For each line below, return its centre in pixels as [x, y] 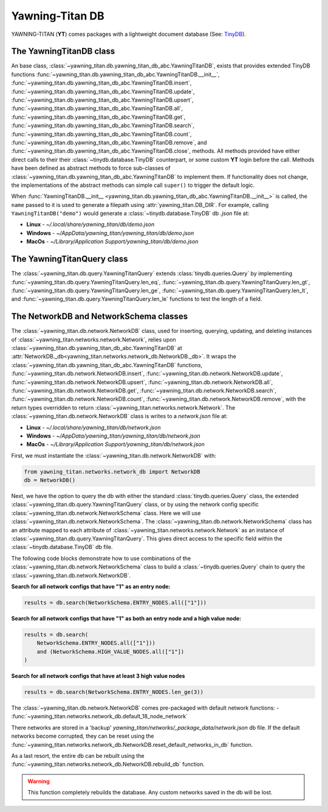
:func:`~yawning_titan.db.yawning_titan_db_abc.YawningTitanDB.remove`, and [109, 142]
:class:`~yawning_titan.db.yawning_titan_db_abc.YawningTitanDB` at [97, 348]
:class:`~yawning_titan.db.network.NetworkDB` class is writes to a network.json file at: [119, 416]
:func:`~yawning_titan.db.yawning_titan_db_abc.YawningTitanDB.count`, [101, 134]
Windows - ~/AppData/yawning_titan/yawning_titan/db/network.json [113, 436]
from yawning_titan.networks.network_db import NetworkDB [112, 471]
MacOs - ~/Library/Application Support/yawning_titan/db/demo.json [112, 242]
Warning [39, 781]
